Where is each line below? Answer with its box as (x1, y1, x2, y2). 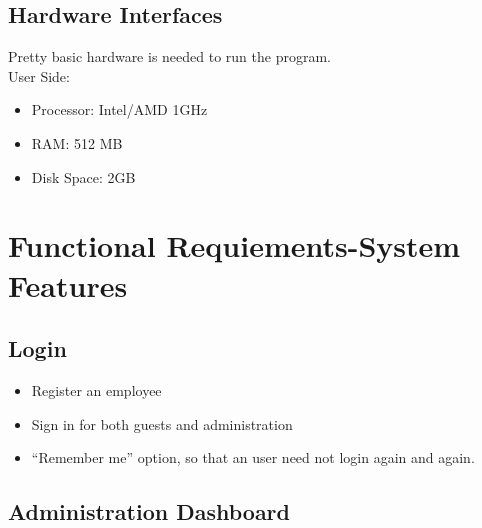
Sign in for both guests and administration (31, 413, 293, 434)
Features (8, 264, 128, 305)
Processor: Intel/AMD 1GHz (31, 99, 208, 120)
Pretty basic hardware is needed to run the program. (8, 46, 331, 67)
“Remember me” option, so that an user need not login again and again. (31, 447, 475, 468)
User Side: (8, 65, 70, 86)
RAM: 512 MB (31, 132, 123, 153)
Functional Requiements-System (8, 225, 461, 266)
